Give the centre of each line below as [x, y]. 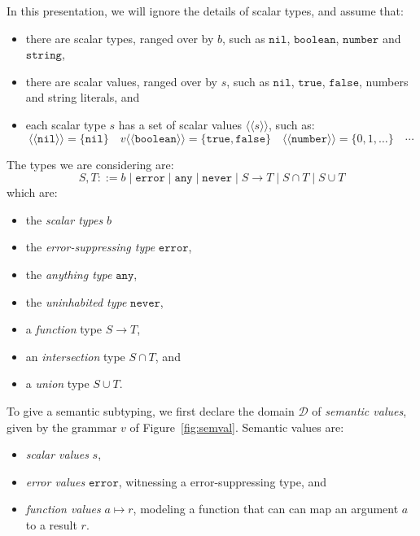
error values [55, 481]
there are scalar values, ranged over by [122, 81]
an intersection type [75, 356]
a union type [57, 383]
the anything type [69, 274]
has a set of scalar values [180, 124]
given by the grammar [62, 427]
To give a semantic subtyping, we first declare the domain [151, 410]
